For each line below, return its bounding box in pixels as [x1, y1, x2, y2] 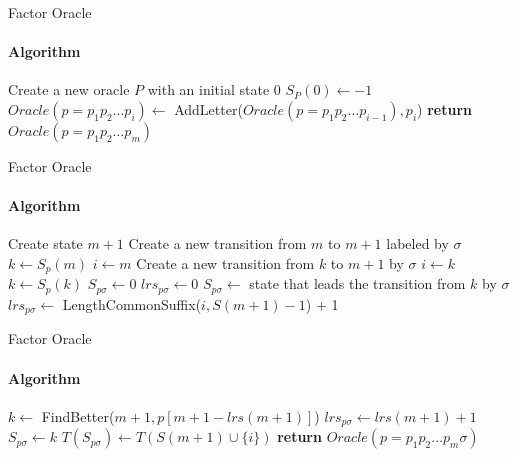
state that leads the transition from [249, 273, 466, 294]
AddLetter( [174, 98, 243, 119]
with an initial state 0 [147, 79, 281, 100]
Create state [8, 233, 83, 254]
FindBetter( [41, 405, 115, 426]
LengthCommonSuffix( [62, 293, 202, 314]
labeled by [386, 233, 449, 254]
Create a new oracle [8, 79, 130, 100]
